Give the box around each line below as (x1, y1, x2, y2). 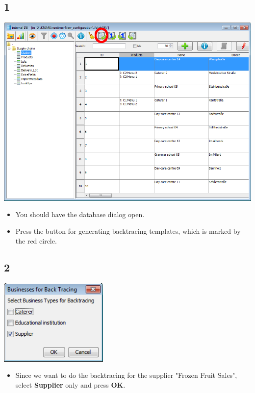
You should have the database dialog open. (15, 209, 145, 220)
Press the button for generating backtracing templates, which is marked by (15, 225, 241, 236)
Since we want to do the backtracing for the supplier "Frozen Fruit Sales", (15, 370, 237, 380)
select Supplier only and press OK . (15, 380, 126, 390)
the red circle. (15, 235, 57, 246)
